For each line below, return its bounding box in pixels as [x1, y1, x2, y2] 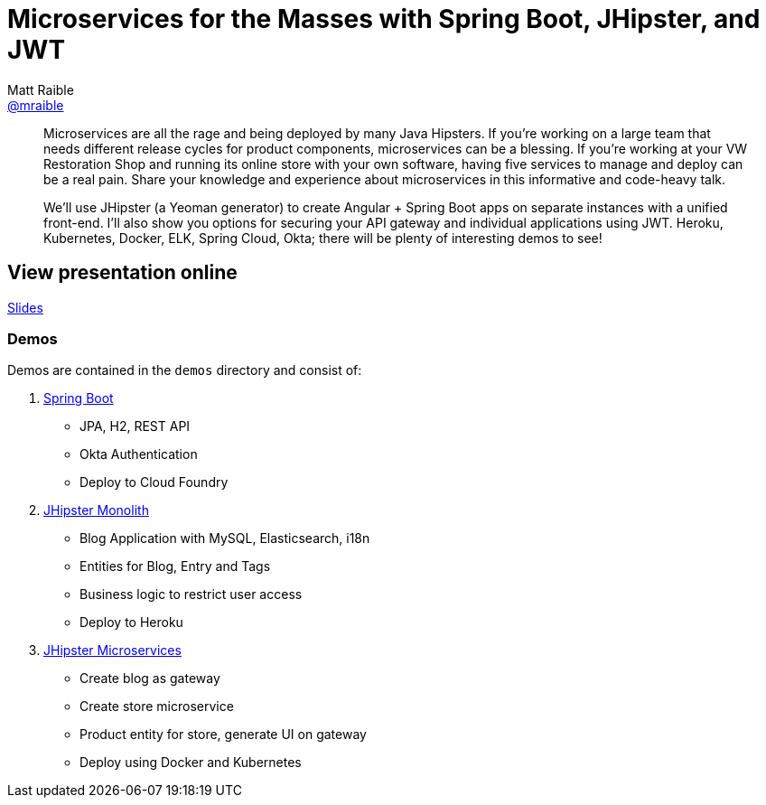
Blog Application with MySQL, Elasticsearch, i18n [79, 530, 370, 547]
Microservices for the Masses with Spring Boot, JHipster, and [7, 4, 761, 34]
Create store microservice [79, 698, 234, 715]
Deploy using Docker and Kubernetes [79, 754, 302, 771]
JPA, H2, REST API [79, 418, 191, 435]
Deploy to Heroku [79, 614, 183, 631]
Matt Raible [7, 81, 74, 98]
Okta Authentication [79, 446, 198, 463]
